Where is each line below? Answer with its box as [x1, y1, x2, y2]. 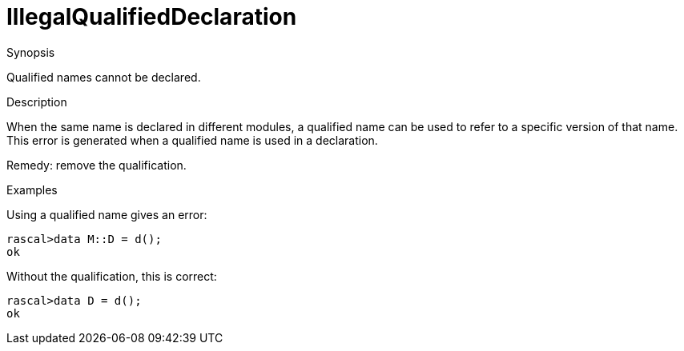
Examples [6, 182, 58, 197]
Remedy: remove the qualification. [6, 158, 187, 172]
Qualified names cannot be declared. [6, 70, 201, 84]
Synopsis [6, 45, 55, 59]
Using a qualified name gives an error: [6, 207, 207, 221]
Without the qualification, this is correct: [6, 269, 217, 283]
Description [6, 94, 67, 109]
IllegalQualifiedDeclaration [6, 3, 297, 30]
